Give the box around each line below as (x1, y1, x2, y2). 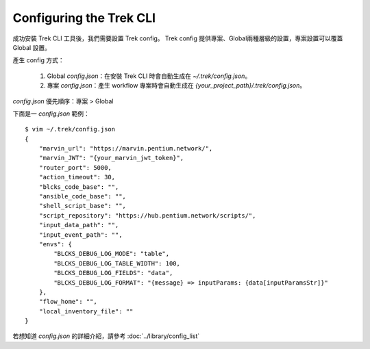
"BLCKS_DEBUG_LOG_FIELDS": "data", (53, 269, 173, 277)
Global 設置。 (12, 43, 51, 51)
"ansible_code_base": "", (38, 192, 127, 201)
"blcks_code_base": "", (38, 183, 119, 191)
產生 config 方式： (12, 56, 64, 64)
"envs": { (38, 240, 72, 248)
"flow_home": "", (38, 298, 97, 306)
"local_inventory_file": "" (38, 307, 134, 315)
